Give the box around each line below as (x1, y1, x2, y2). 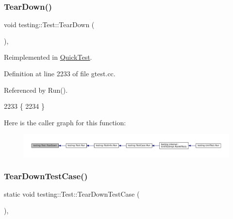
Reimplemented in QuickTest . (4, 52, 92, 62)
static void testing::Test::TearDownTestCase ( (4, 189, 140, 199)
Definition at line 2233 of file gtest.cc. (4, 68, 116, 78)
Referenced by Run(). (4, 84, 68, 95)
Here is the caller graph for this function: (4, 117, 126, 127)
